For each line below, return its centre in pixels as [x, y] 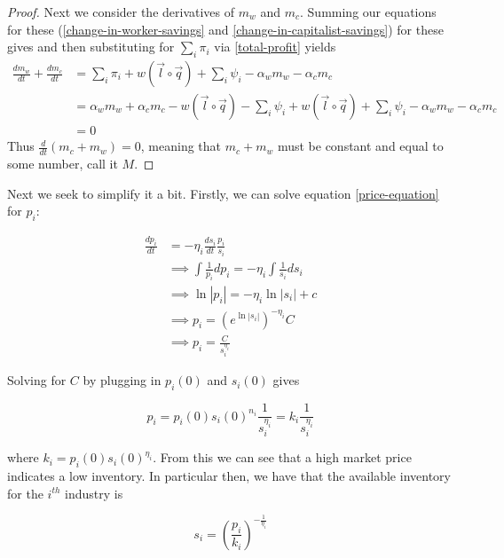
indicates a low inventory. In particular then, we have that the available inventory [229, 476]
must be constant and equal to [360, 146]
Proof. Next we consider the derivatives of [121, 12]
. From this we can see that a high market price [282, 457]
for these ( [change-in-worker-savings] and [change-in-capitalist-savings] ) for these [225, 29]
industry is [94, 493]
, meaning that [181, 146]
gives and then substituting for [91, 47]
